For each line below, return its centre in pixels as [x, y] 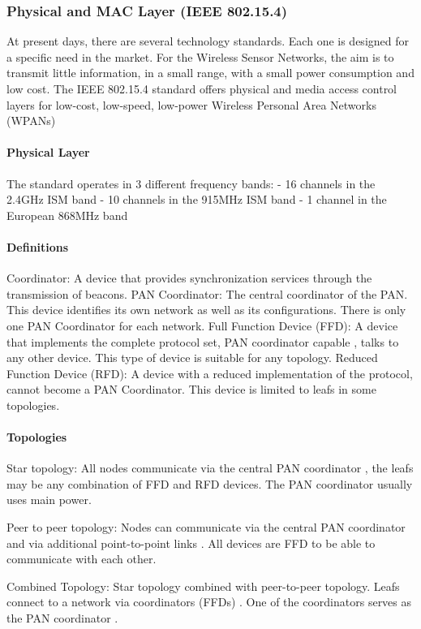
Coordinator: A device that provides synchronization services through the [189, 278]
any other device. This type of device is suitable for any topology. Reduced [192, 358]
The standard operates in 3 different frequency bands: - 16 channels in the [191, 183]
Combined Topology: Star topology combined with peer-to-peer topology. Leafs [203, 586]
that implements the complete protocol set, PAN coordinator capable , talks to [203, 341]
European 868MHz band [67, 215]
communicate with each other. [82, 559]
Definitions [38, 246]
